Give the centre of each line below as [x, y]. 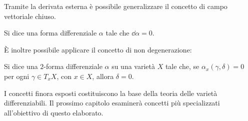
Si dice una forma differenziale [50, 33]
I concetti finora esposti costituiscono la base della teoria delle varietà [111, 93]
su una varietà [133, 66]
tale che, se [182, 66]
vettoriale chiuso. [30, 16]
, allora [103, 76]
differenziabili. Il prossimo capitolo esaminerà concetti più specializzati [112, 103]
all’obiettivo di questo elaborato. [54, 112]
